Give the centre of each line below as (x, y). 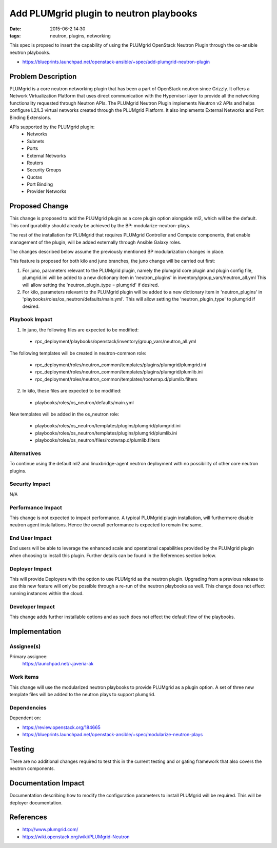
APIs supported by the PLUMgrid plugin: (52, 127)
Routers (35, 163)
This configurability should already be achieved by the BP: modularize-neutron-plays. (100, 225)
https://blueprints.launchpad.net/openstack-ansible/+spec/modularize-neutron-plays (113, 734)
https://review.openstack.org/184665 (62, 727)
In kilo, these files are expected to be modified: (72, 391)
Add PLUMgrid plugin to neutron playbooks (103, 13)
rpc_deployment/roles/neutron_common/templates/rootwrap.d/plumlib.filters (116, 379)
